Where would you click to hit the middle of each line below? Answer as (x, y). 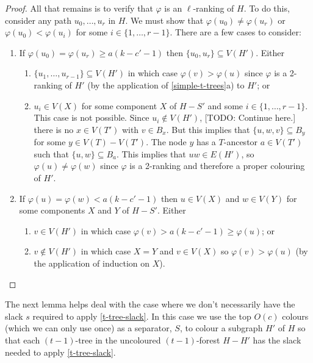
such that (51, 153)
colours (295, 316)
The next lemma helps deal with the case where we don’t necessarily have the (150, 304)
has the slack (277, 340)
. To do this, (267, 8)
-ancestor (241, 142)
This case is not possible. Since (92, 117)
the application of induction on (92, 263)
